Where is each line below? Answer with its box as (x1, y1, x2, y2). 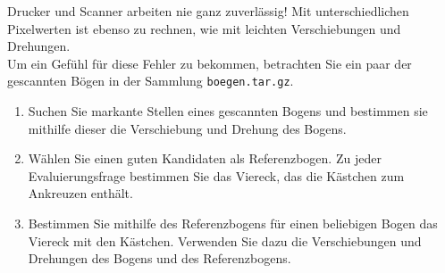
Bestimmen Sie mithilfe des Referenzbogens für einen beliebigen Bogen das (28, 214, 438, 232)
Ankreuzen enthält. (28, 184, 133, 203)
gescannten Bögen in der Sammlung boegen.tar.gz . (7, 71, 294, 90)
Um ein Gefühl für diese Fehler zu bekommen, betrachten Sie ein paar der (7, 54, 412, 72)
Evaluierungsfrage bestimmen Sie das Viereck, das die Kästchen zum (28, 166, 405, 185)
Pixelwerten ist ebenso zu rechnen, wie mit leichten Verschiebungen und (7, 19, 401, 37)
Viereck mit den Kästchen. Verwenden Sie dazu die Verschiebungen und (28, 231, 422, 250)
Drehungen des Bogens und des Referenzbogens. (28, 249, 291, 268)
